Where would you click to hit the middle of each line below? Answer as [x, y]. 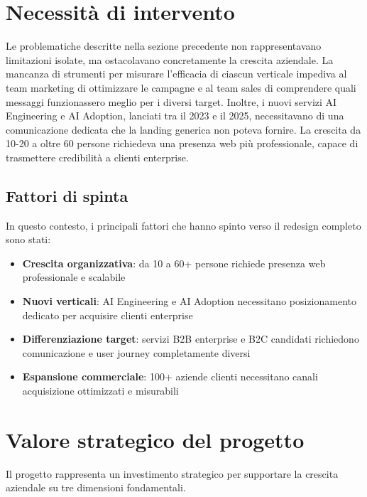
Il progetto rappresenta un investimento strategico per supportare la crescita [172, 473]
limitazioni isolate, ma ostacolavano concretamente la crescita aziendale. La [170, 59]
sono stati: [28, 239]
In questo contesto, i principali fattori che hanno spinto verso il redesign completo [183, 225]
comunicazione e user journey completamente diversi [136, 352]
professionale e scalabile [74, 277]
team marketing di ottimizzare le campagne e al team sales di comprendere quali [181, 87]
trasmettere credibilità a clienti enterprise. [97, 157]
